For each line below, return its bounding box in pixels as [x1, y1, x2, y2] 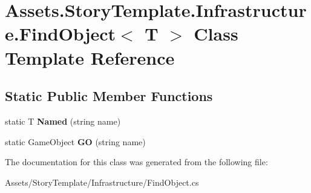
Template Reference [5, 45, 175, 70]
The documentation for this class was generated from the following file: [5, 155, 268, 168]
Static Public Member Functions [5, 87, 213, 105]
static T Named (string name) [5, 114, 121, 127]
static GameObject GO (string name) [5, 135, 146, 148]
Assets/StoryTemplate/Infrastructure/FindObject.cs [5, 175, 199, 188]
